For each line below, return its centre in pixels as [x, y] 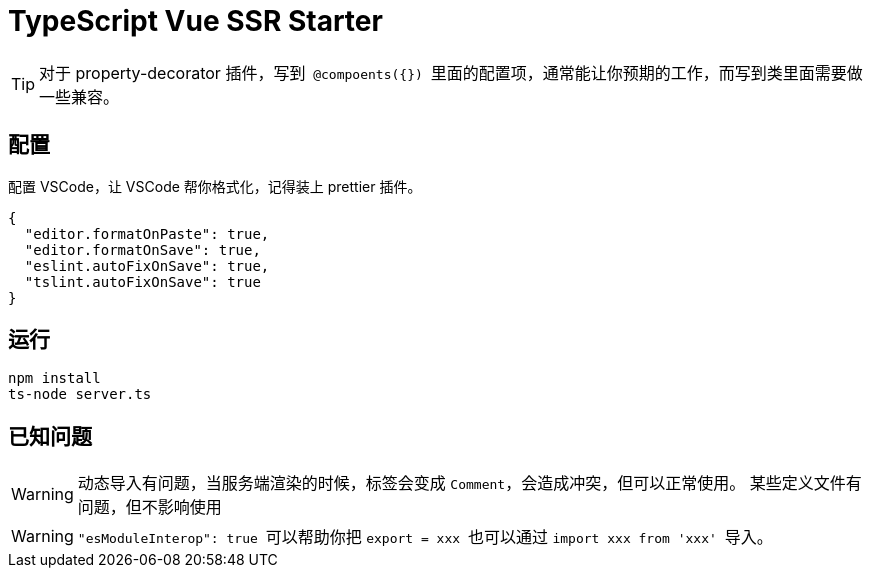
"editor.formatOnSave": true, [142, 249]
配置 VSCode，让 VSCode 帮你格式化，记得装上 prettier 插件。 [215, 186]
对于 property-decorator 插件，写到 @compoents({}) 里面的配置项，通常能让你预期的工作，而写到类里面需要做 [451, 72]
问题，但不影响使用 [149, 507]
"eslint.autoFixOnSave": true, [147, 265]
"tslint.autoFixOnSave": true [142, 281]
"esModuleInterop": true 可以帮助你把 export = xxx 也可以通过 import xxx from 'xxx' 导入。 [425, 537]
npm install [54, 378]
